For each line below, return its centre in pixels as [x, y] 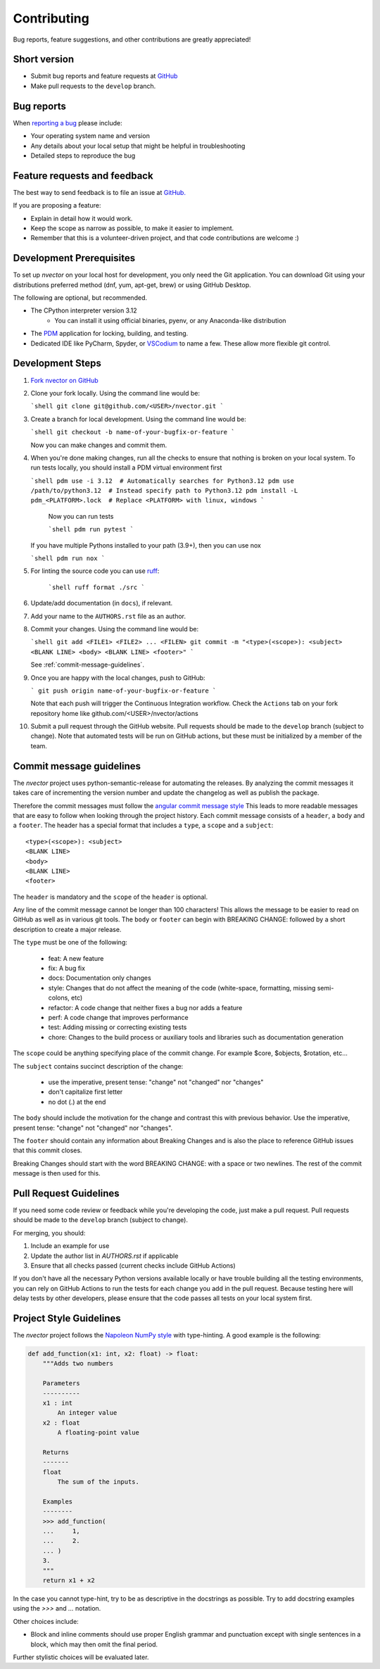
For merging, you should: [49, 1233]
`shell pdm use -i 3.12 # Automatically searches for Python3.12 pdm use [163, 481]
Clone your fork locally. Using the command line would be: [115, 393]
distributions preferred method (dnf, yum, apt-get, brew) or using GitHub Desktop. [132, 284]
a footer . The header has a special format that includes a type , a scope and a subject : [143, 825]
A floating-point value [99, 1433]
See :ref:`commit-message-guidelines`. [87, 665]
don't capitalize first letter [85, 1092]
